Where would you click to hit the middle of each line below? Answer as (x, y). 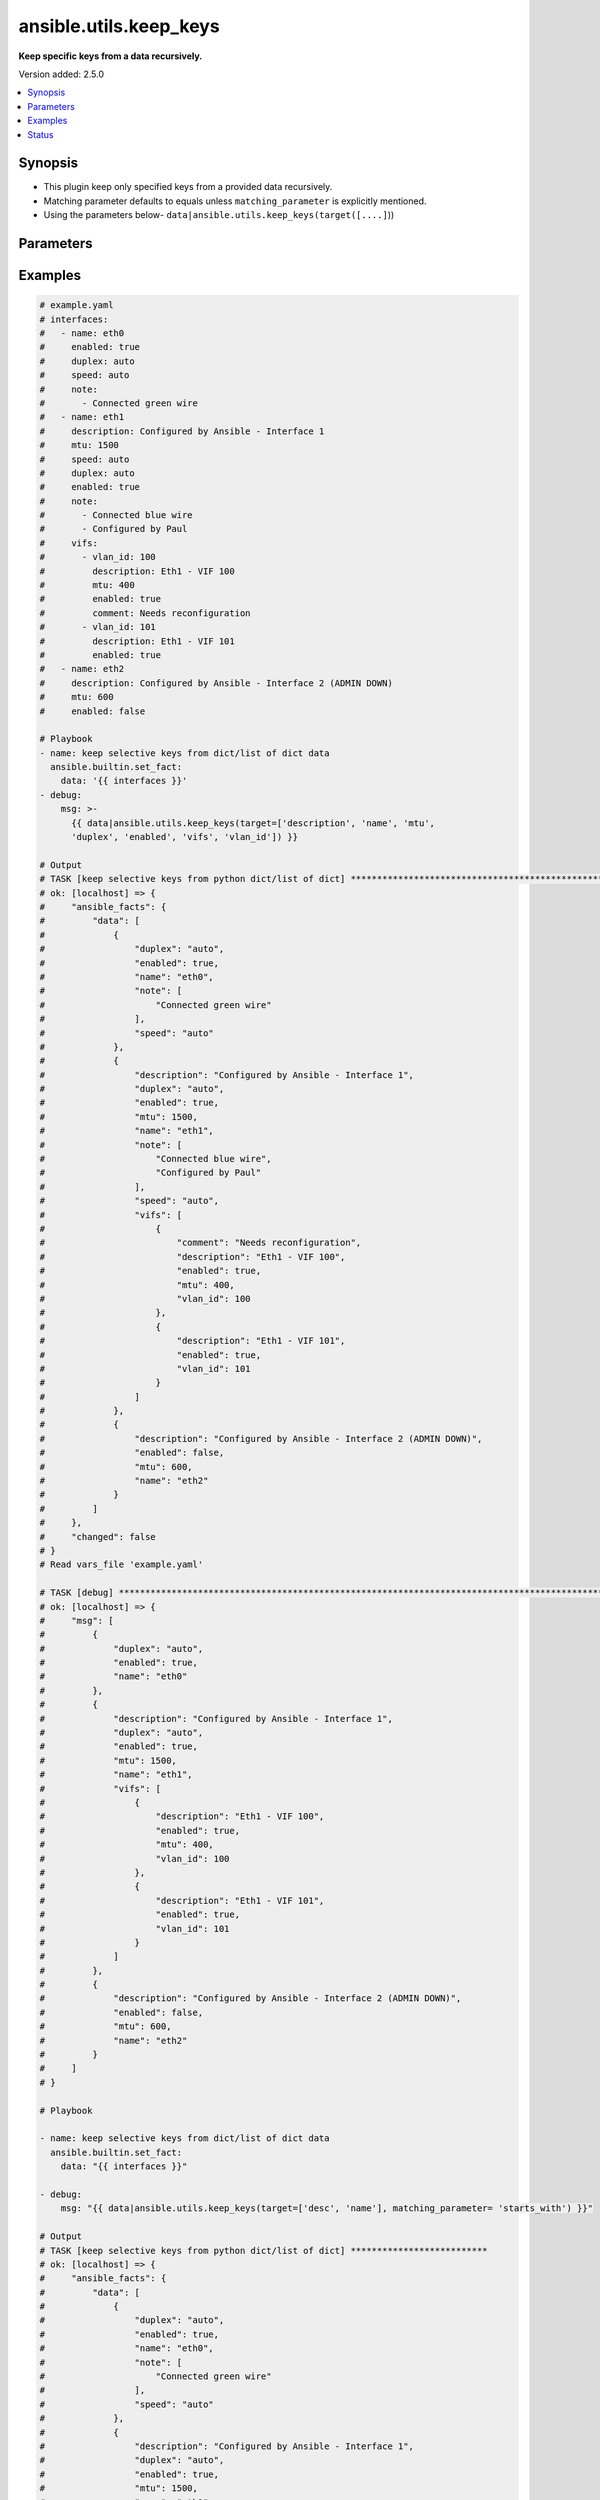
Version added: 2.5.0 (61, 74)
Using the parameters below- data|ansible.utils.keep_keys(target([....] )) (219, 215)
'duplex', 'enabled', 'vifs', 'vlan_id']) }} (185, 837)
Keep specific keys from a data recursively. (110, 56)
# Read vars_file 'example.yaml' (121, 1564)
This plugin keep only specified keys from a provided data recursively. (188, 187)
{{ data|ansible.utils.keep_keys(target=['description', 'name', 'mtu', (253, 823)
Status (40, 134)
